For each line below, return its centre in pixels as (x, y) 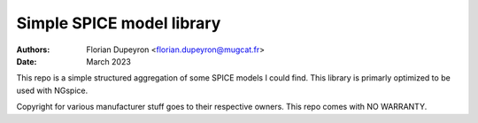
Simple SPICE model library (119, 23)
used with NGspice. (52, 90)
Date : (27, 61)
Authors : (33, 50)
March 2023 (109, 61)
